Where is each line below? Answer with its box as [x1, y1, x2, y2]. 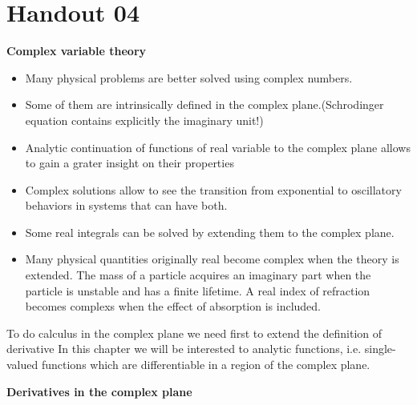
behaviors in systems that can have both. [25, 197, 228, 214]
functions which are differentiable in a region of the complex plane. [41, 356, 370, 373]
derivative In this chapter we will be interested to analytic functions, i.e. [6, 340, 362, 357]
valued [6, 356, 38, 373]
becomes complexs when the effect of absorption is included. [25, 298, 321, 315]
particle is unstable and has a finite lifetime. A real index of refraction [25, 282, 370, 299]
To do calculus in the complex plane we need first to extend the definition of [6, 324, 383, 341]
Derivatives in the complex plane [6, 383, 192, 399]
